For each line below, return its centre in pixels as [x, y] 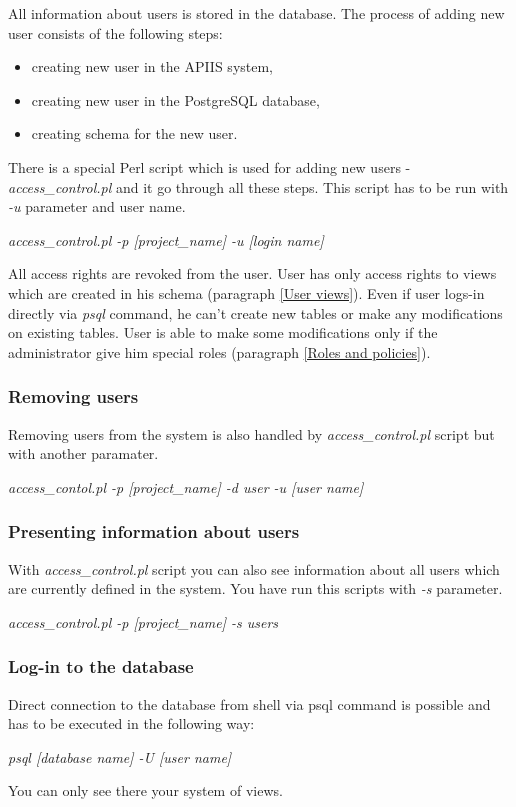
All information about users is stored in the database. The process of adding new [256, 13]
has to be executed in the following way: [131, 723]
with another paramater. [83, 453]
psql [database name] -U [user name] [120, 756]
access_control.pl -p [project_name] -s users [143, 621]
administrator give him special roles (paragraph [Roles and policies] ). [219, 351]
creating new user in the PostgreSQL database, [175, 99]
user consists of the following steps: [115, 32]
